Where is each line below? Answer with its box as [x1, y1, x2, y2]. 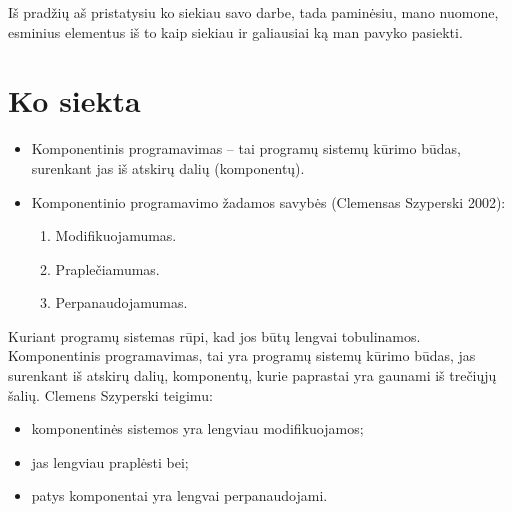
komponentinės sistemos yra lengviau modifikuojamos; [31, 418, 364, 439]
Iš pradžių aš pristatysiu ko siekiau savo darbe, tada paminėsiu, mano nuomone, [8, 2, 499, 22]
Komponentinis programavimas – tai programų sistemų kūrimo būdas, [31, 138, 461, 159]
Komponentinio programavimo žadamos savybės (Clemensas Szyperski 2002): [31, 191, 506, 212]
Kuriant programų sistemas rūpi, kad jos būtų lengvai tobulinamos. [8, 325, 421, 346]
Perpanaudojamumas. [55, 292, 188, 313]
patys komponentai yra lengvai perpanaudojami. [31, 485, 328, 506]
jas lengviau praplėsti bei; [31, 451, 189, 472]
